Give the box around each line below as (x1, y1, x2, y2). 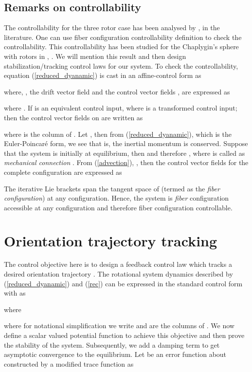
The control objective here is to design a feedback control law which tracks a (4, 259, 232, 269)
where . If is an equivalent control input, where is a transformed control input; (4, 103, 237, 113)
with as (4, 288, 26, 298)
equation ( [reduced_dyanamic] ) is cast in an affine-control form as (4, 70, 201, 80)
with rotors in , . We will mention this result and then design (4, 51, 186, 61)
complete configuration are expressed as (4, 167, 122, 177)
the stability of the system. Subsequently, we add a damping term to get (4, 339, 220, 350)
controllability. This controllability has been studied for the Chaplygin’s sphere (4, 41, 239, 52)
